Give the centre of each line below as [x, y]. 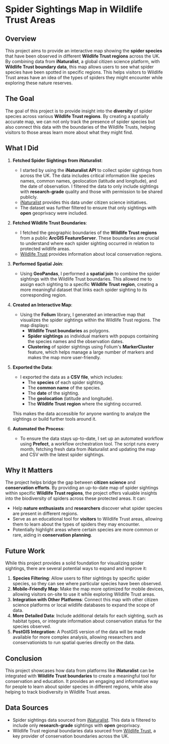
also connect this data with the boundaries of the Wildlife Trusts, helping [80, 127]
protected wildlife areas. [45, 249]
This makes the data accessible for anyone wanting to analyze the [81, 413]
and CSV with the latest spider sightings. [62, 454]
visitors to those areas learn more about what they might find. [69, 132]
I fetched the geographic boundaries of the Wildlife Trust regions [89, 233]
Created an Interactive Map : [42, 305]
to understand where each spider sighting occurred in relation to [87, 243]
